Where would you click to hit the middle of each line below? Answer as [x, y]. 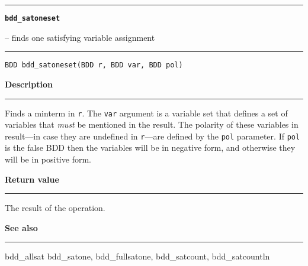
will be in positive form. [48, 159]
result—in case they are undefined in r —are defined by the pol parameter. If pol [153, 136]
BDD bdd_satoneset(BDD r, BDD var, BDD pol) [94, 65]
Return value [32, 179]
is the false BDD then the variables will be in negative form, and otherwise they [150, 147]
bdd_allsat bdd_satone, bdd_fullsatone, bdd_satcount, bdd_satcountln [137, 256]
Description [29, 84]
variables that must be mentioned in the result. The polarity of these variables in [152, 124]
